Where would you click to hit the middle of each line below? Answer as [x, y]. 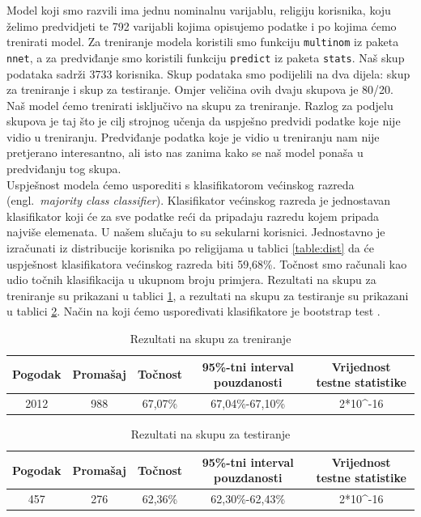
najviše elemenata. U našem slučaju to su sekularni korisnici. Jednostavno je [196, 232]
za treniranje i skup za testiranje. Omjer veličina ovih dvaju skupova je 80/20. [200, 89]
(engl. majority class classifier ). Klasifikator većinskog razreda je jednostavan [199, 200]
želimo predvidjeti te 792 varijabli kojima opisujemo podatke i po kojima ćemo [202, 25]
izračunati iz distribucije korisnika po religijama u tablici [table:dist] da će [190, 248]
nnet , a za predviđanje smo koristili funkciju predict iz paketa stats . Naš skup [206, 57]
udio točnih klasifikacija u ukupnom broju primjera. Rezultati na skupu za [191, 280]
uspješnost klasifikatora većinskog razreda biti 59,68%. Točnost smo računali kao [207, 263]
